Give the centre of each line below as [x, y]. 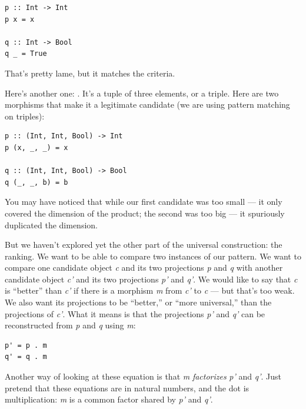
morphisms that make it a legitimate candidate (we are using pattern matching [147, 104]
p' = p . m [26, 345]
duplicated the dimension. [51, 225]
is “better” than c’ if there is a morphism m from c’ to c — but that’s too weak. [150, 290]
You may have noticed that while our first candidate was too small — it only [144, 202]
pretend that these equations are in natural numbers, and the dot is [127, 388]
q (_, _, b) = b [36, 182]
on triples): [25, 116]
